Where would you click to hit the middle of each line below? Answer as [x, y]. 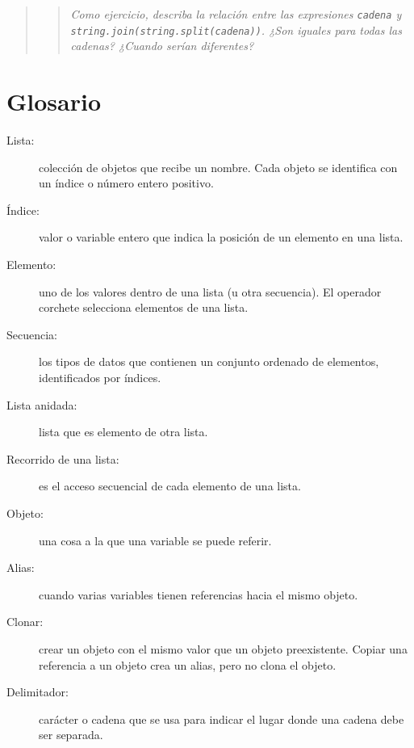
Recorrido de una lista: [63, 458]
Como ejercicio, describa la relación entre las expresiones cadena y [236, 14]
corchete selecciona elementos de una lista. [144, 307]
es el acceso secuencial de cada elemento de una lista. [170, 486]
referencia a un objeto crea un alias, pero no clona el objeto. [188, 664]
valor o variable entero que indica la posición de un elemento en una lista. [221, 237]
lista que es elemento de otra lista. [123, 432]
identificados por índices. [100, 377]
